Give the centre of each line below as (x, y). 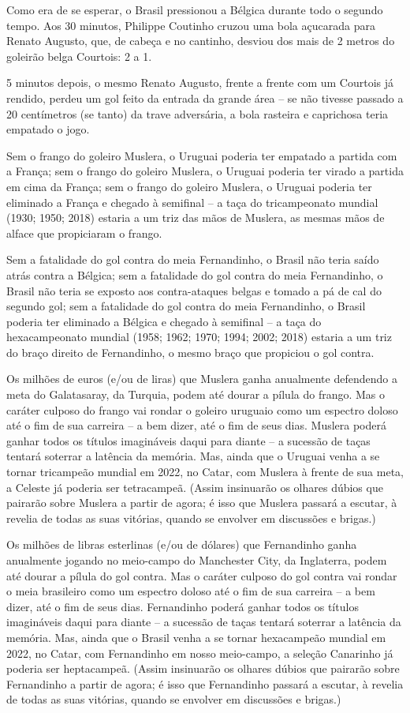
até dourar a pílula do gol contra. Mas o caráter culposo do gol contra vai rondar (202, 575)
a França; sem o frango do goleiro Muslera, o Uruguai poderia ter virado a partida (205, 171)
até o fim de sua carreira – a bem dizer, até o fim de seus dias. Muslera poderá (197, 425)
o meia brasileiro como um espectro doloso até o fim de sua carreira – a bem (191, 591)
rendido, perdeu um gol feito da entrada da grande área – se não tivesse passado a (205, 98)
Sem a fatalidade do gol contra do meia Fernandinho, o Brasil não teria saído (193, 259)
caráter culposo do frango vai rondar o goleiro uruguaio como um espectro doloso (202, 409)
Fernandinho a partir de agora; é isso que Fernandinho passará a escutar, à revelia (205, 683)
